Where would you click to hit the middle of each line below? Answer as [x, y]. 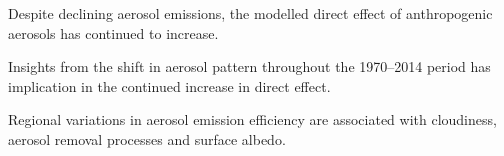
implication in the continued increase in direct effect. [169, 85]
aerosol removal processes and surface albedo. [147, 138]
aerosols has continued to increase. [113, 32]
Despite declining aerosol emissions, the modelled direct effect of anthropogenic [250, 13]
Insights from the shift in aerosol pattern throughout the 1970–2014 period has [249, 66]
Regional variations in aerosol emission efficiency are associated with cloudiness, [252, 119]
